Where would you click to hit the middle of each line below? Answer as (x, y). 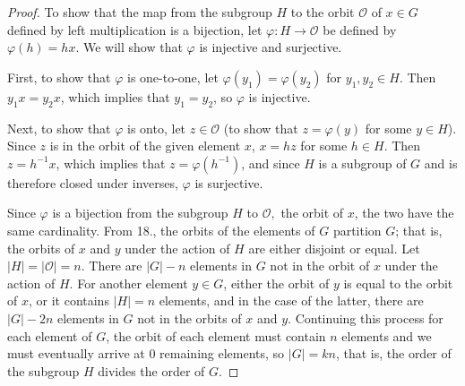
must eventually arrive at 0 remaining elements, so (146, 353)
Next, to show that (59, 128)
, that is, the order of (393, 353)
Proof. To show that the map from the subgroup (140, 12)
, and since (271, 163)
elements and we (387, 335)
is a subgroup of (362, 163)
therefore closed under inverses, (93, 182)
